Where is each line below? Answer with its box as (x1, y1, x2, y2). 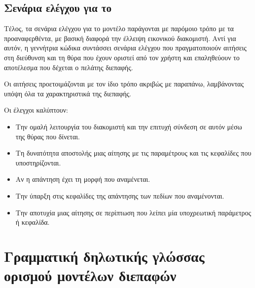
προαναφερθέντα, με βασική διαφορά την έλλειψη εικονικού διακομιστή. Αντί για (4, 33, 236, 43)
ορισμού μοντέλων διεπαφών (4, 265, 177, 286)
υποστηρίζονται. (15, 157, 61, 167)
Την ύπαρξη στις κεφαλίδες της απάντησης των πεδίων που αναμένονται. (15, 190, 224, 201)
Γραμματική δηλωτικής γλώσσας (4, 246, 205, 266)
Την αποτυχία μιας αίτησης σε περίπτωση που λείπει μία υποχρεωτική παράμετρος (15, 207, 252, 217)
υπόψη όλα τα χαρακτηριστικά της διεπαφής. (4, 88, 131, 98)
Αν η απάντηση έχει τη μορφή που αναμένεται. (15, 174, 150, 184)
